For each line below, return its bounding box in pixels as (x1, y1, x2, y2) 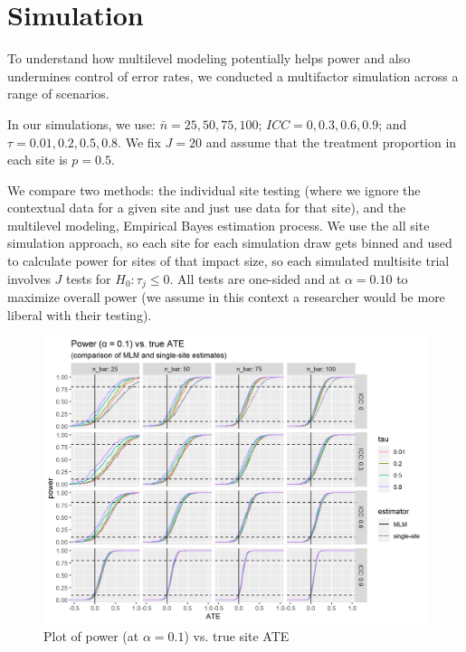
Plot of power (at (43, 627, 139, 646)
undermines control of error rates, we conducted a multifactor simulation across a (7, 66, 459, 85)
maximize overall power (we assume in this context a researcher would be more (7, 288, 445, 307)
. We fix (118, 132, 161, 151)
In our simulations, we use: (7, 114, 156, 133)
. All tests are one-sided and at (169, 269, 341, 288)
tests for (66, 269, 111, 288)
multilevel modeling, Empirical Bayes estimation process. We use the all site (7, 215, 430, 234)
